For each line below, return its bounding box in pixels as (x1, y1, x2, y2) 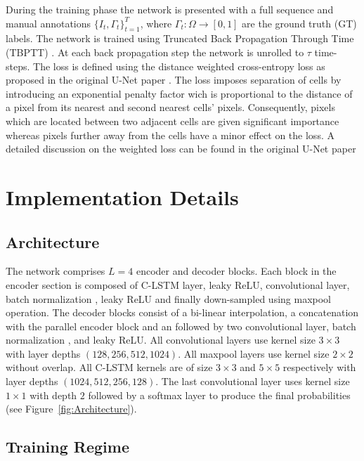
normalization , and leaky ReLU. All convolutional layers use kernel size (6, 332, 316, 347)
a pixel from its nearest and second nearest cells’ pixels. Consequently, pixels (6, 100, 335, 115)
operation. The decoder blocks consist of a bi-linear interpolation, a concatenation (6, 305, 359, 320)
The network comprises (6, 264, 105, 278)
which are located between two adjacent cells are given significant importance (6, 113, 339, 128)
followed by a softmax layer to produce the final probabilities (88, 387, 351, 402)
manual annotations (6, 15, 91, 30)
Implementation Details (6, 182, 239, 211)
